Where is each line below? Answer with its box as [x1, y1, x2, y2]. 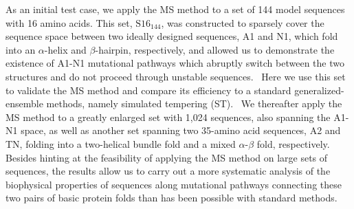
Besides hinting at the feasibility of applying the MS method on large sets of [5, 150, 328, 164]
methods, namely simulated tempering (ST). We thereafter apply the [46, 96, 342, 111]
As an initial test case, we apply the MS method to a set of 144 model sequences [5, 2, 345, 16]
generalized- [294, 82, 344, 97]
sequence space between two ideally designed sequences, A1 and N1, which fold [5, 29, 338, 43]
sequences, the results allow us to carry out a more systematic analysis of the [5, 164, 331, 178]
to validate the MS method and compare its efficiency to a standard [5, 82, 291, 97]
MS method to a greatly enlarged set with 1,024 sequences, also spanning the [5, 109, 331, 124]
